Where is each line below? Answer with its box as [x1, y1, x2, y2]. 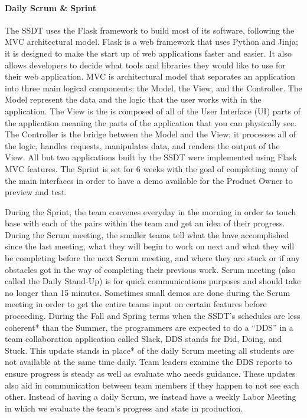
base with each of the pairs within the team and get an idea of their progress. [5, 217, 285, 229]
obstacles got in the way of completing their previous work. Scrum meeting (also [5, 263, 296, 275]
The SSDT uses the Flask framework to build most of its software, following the [5, 24, 295, 36]
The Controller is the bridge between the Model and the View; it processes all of [5, 128, 296, 140]
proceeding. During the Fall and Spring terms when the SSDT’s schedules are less [5, 310, 301, 322]
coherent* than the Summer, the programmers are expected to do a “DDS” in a [5, 321, 293, 333]
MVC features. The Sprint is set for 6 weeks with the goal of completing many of [5, 162, 298, 175]
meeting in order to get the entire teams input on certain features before [5, 298, 267, 310]
